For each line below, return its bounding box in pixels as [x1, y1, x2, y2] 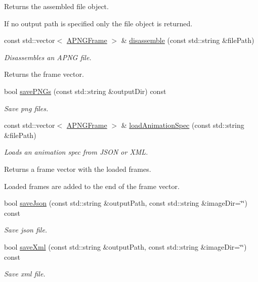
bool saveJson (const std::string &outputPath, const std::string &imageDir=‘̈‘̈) [4, 198, 247, 208]
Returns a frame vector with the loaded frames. [4, 163, 151, 174]
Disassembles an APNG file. [4, 52, 92, 62]
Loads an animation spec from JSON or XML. [4, 147, 148, 157]
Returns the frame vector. [4, 69, 84, 79]
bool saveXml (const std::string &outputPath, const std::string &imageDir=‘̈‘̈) [4, 241, 247, 252]
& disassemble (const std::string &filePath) [121, 35, 254, 45]
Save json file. [4, 224, 48, 235]
